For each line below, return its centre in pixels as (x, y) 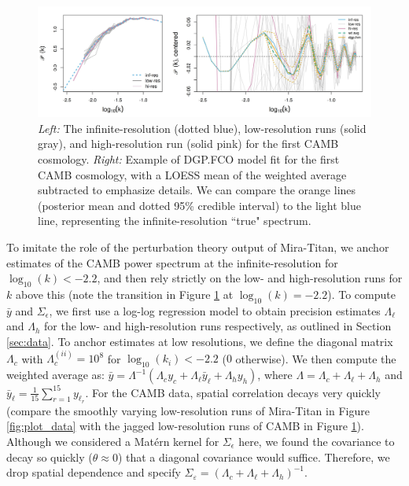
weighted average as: (55, 375)
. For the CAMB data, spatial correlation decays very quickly (233, 392)
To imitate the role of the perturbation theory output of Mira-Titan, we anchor (198, 247)
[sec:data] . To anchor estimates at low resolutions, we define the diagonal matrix (200, 341)
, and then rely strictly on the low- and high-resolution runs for (250, 278)
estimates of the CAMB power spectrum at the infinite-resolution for (172, 262)
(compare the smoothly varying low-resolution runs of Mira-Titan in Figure (188, 410)
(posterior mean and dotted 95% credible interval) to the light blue (199, 205)
